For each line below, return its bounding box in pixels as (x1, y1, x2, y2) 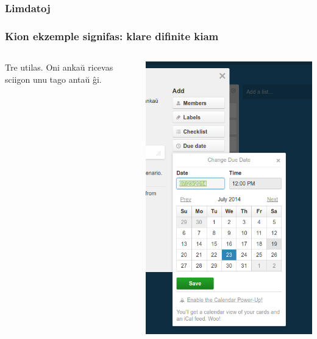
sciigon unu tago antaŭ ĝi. (5, 72, 102, 85)
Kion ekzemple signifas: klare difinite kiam (5, 28, 219, 43)
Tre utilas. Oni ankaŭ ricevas (5, 61, 113, 74)
